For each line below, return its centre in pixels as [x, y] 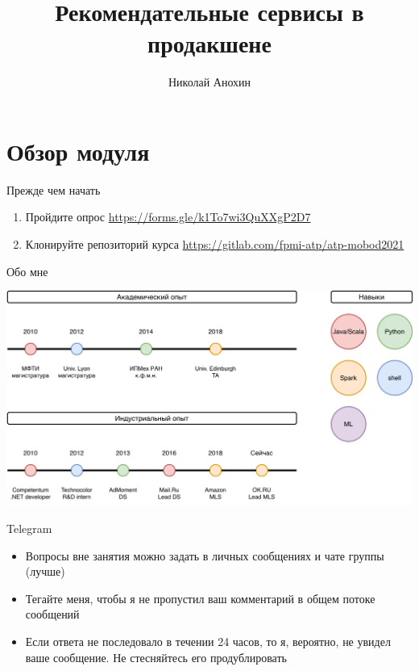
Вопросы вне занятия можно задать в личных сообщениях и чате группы [205, 555]
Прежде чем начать [54, 189]
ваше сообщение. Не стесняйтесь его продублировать [156, 657]
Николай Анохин [209, 82]
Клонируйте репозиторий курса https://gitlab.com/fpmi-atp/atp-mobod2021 [215, 244]
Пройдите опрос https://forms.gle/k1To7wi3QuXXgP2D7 [168, 217]
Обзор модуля [78, 151]
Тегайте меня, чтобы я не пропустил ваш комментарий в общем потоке [200, 598]
